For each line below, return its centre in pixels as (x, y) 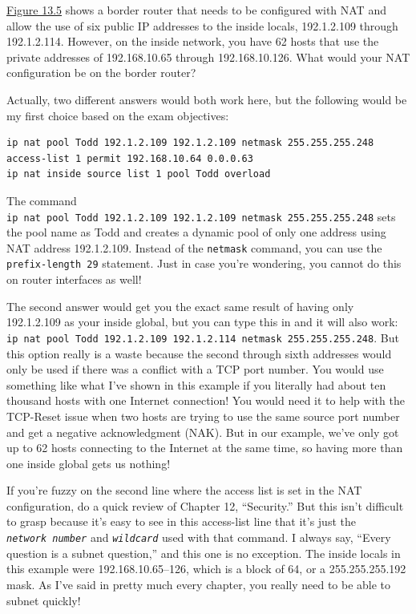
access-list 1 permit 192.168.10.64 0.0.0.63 (130, 158)
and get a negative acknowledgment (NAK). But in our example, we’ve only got (203, 432)
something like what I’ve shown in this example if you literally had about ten (196, 384)
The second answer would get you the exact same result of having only (180, 306)
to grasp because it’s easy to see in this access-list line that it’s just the (181, 521)
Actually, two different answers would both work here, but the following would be (207, 99)
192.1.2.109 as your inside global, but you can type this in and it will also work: (202, 322)
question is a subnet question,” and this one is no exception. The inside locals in (204, 553)
